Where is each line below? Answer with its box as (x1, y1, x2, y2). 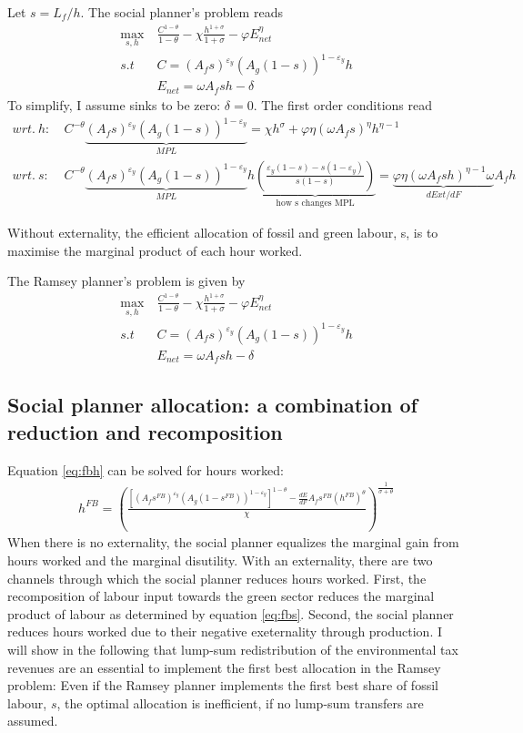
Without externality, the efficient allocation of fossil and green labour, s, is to (7, 222, 438, 241)
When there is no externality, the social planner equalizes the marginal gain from (7, 533, 459, 552)
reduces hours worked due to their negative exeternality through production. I (7, 622, 443, 641)
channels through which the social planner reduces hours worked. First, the (7, 568, 427, 587)
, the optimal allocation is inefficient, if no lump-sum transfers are (56, 693, 424, 712)
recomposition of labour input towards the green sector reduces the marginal (7, 586, 435, 606)
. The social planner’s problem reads (80, 3, 283, 21)
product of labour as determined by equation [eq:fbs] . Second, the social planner (7, 604, 454, 623)
